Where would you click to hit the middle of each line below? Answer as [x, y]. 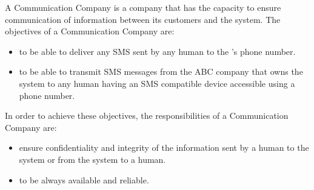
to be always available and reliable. [84, 179]
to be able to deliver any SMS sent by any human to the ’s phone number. [157, 51]
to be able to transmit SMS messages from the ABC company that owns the [161, 71]
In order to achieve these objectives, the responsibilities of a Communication [147, 116]
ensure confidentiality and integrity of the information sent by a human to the [164, 147]
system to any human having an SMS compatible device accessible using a [157, 83]
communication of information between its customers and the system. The [143, 19]
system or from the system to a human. [92, 159]
